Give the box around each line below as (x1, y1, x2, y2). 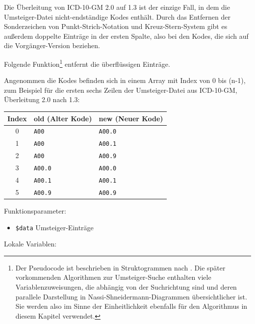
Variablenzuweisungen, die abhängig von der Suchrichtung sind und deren (15, 282, 237, 292)
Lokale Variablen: (4, 239, 57, 249)
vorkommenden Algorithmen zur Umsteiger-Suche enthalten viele (15, 272, 211, 282)
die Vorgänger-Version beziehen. (4, 40, 100, 51)
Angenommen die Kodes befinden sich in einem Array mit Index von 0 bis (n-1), (4, 75, 246, 85)
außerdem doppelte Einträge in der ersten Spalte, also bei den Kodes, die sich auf (4, 30, 249, 41)
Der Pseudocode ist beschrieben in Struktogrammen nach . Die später (15, 262, 226, 272)
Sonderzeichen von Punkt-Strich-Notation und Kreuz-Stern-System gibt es (4, 21, 228, 31)
